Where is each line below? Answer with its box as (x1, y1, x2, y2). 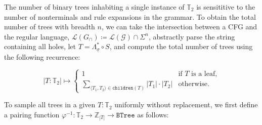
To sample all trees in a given (4, 99, 96, 110)
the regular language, (4, 31, 70, 41)
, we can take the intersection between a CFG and (101, 21, 257, 32)
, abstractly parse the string (148, 31, 235, 41)
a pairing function (4, 109, 60, 120)
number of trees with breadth (4, 21, 95, 32)
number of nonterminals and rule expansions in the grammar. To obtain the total (4, 11, 256, 22)
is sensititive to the (196, 2, 255, 12)
